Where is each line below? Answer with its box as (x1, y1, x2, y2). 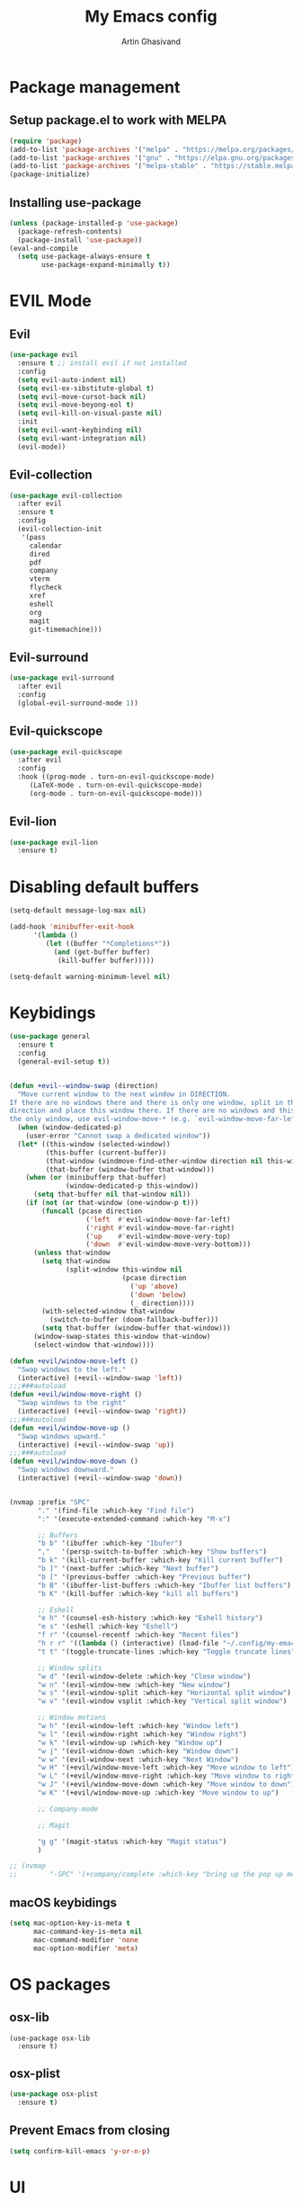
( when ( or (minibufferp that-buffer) (25, 1173, 167, 1182)
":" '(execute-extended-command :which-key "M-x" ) (37, 1514, 231, 1523)
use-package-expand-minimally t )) (41, 261, 171, 270)
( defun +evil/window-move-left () (9, 1356, 139, 1366)
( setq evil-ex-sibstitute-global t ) (17, 384, 155, 393)
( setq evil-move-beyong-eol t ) (17, 400, 135, 410)
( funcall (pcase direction (41, 1207, 143, 1216)
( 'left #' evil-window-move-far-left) (85, 1215, 231, 1224)
